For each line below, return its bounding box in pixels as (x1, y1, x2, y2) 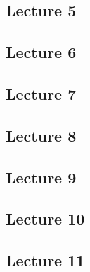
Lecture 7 (6, 82, 77, 104)
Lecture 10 (6, 208, 85, 229)
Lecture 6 (6, 41, 77, 63)
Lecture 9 (6, 166, 77, 188)
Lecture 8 (6, 124, 77, 146)
